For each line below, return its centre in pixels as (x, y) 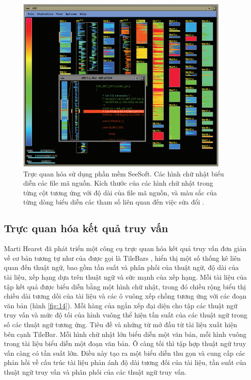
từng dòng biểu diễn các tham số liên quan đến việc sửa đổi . (114, 202)
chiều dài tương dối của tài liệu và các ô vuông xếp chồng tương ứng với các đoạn (125, 296)
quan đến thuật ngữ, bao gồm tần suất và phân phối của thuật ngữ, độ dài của (121, 267)
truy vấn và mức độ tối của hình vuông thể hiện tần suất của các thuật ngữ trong (126, 315)
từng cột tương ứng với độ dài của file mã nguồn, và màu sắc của (120, 192)
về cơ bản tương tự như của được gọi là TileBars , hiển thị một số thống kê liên (122, 258)
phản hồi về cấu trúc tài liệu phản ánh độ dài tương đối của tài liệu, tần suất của (125, 362)
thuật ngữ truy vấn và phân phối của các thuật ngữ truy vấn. (95, 372)
